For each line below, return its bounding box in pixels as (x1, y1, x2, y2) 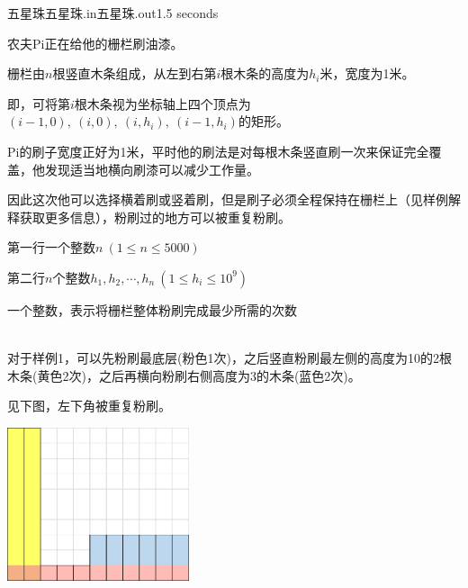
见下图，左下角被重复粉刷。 (7, 396, 171, 415)
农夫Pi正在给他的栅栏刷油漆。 (7, 33, 184, 52)
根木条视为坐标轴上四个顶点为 (74, 94, 251, 113)
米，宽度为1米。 (319, 64, 415, 83)
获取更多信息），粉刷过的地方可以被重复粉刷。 (19, 207, 291, 226)
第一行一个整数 (7, 238, 95, 257)
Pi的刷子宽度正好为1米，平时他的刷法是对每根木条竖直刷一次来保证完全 (7, 141, 429, 160)
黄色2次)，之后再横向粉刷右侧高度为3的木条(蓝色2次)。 (37, 366, 361, 384)
